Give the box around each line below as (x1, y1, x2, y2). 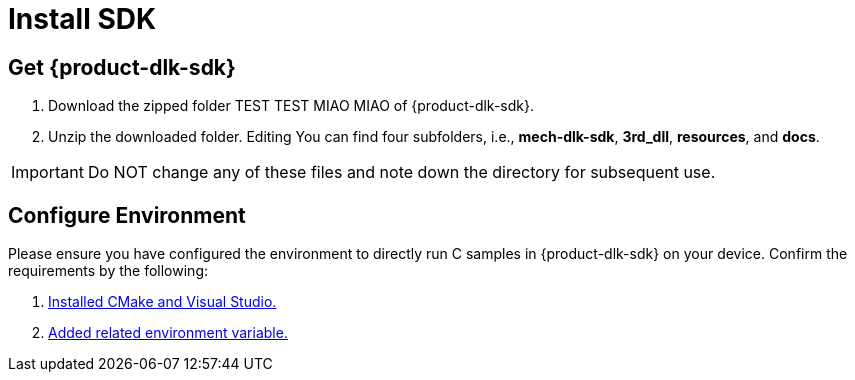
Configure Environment (8, 202, 246, 228)
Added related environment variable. (48, 324, 288, 342)
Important (11, 162, 84, 183)
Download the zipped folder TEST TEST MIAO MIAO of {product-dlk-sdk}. (48, 97, 534, 115)
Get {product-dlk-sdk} (8, 54, 236, 80)
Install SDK (8, 2, 157, 36)
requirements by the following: (8, 262, 208, 280)
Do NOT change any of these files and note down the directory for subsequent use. (87, 162, 716, 183)
